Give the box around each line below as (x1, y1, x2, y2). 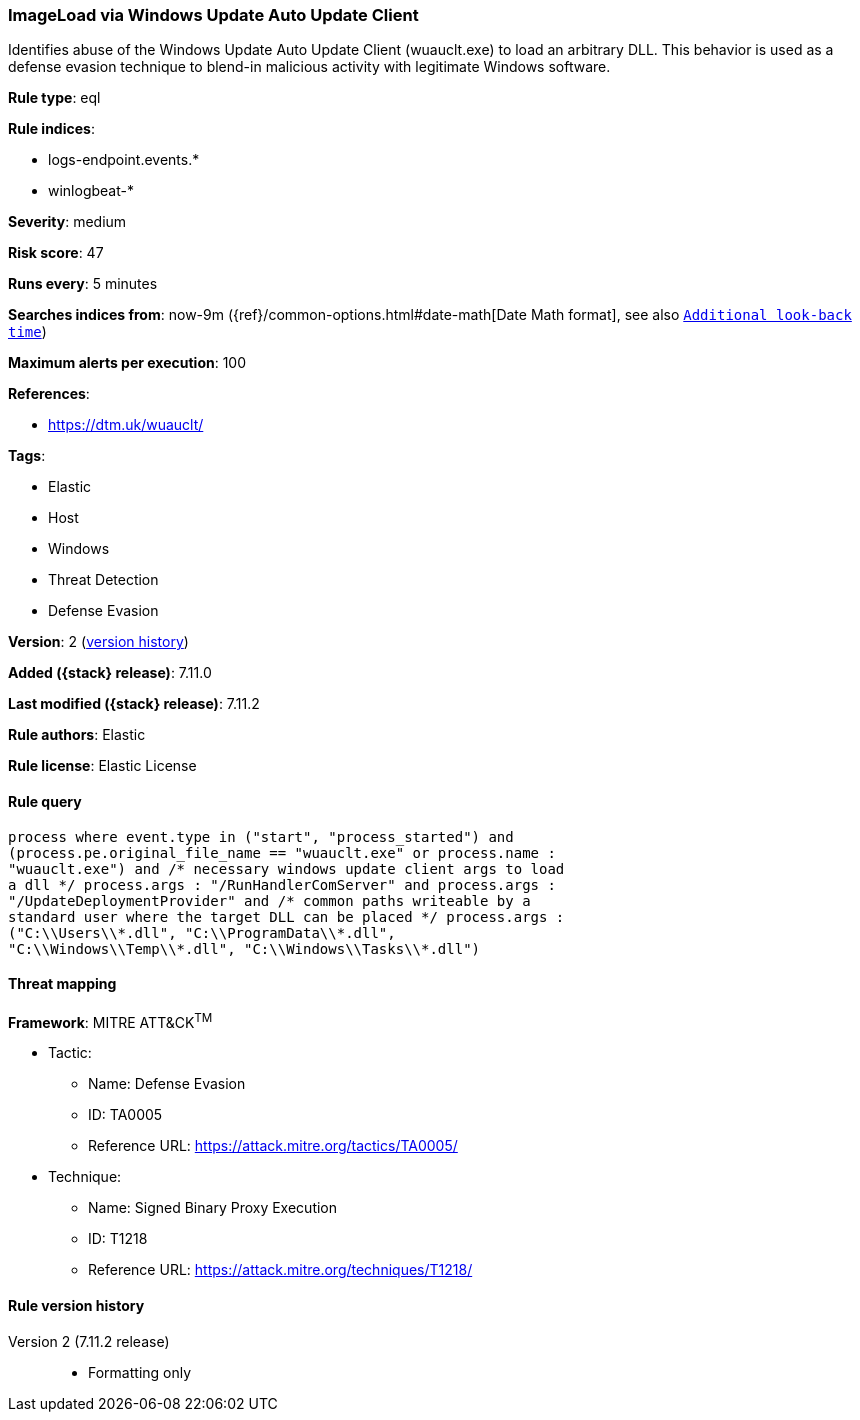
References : (8, 385, 90, 403)
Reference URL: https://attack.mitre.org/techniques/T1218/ (88, 1261, 473, 1279)
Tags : (8, 447, 46, 465)
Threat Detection (48, 571, 159, 589)
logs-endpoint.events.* (48, 151, 200, 169)
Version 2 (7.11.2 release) (8, 1332, 170, 1350)
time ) (8, 323, 47, 341)
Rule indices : (8, 120, 95, 138)
